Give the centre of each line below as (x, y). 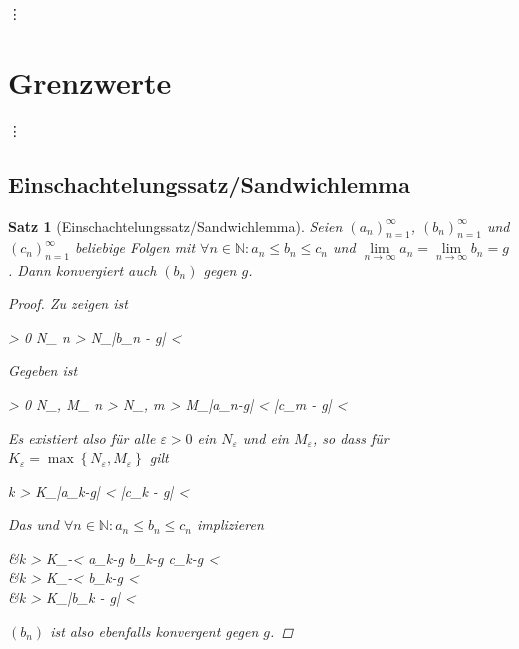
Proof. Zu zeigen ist (68, 303)
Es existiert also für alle (82, 437)
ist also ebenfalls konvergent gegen (154, 630)
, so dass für (350, 437)
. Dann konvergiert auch (82, 269)
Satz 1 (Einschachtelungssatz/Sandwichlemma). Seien (175, 225)
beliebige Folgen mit (135, 247)
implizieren (230, 524)
